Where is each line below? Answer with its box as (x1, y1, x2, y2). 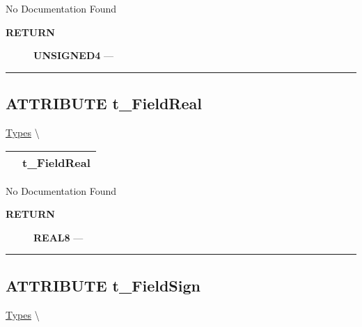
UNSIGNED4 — (33, 48, 113, 63)
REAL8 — (33, 230, 84, 244)
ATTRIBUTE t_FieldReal (6, 93, 202, 114)
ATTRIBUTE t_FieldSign (6, 274, 200, 296)
